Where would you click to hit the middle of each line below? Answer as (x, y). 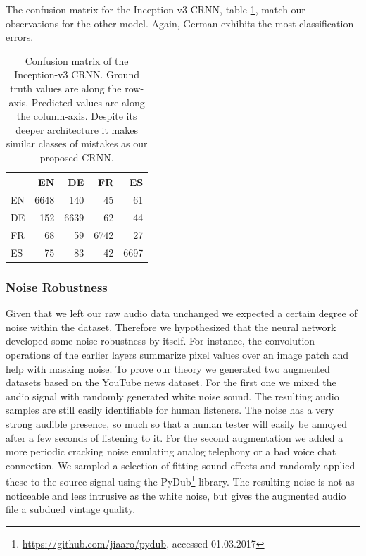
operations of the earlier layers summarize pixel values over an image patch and (177, 354)
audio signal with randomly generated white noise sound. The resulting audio (172, 396)
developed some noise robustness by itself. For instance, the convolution (160, 341)
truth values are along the (66, 88)
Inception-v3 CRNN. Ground (77, 74)
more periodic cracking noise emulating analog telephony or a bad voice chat (171, 451)
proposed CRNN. (77, 157)
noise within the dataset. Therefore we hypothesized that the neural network (171, 327)
